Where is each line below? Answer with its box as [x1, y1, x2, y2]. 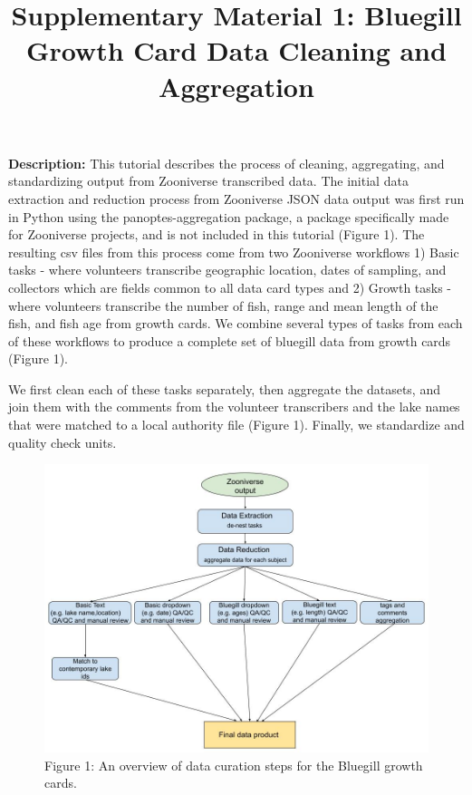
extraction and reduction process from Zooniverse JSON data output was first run [8, 189, 465, 208]
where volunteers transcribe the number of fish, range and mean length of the [8, 296, 438, 315]
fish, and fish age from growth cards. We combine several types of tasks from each [8, 314, 463, 333]
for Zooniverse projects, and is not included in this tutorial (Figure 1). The [8, 225, 425, 244]
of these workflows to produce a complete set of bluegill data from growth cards [8, 331, 451, 350]
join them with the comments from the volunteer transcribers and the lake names [8, 397, 460, 416]
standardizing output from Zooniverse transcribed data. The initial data [8, 171, 409, 190]
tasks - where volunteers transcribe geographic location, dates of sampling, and [8, 260, 447, 279]
